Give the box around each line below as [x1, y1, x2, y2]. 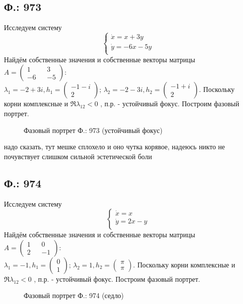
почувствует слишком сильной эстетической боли [4, 151, 152, 161]
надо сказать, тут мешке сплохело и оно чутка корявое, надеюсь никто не [4, 141, 225, 152]
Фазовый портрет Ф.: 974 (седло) [24, 290, 124, 301]
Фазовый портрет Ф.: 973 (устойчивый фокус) [24, 125, 163, 135]
